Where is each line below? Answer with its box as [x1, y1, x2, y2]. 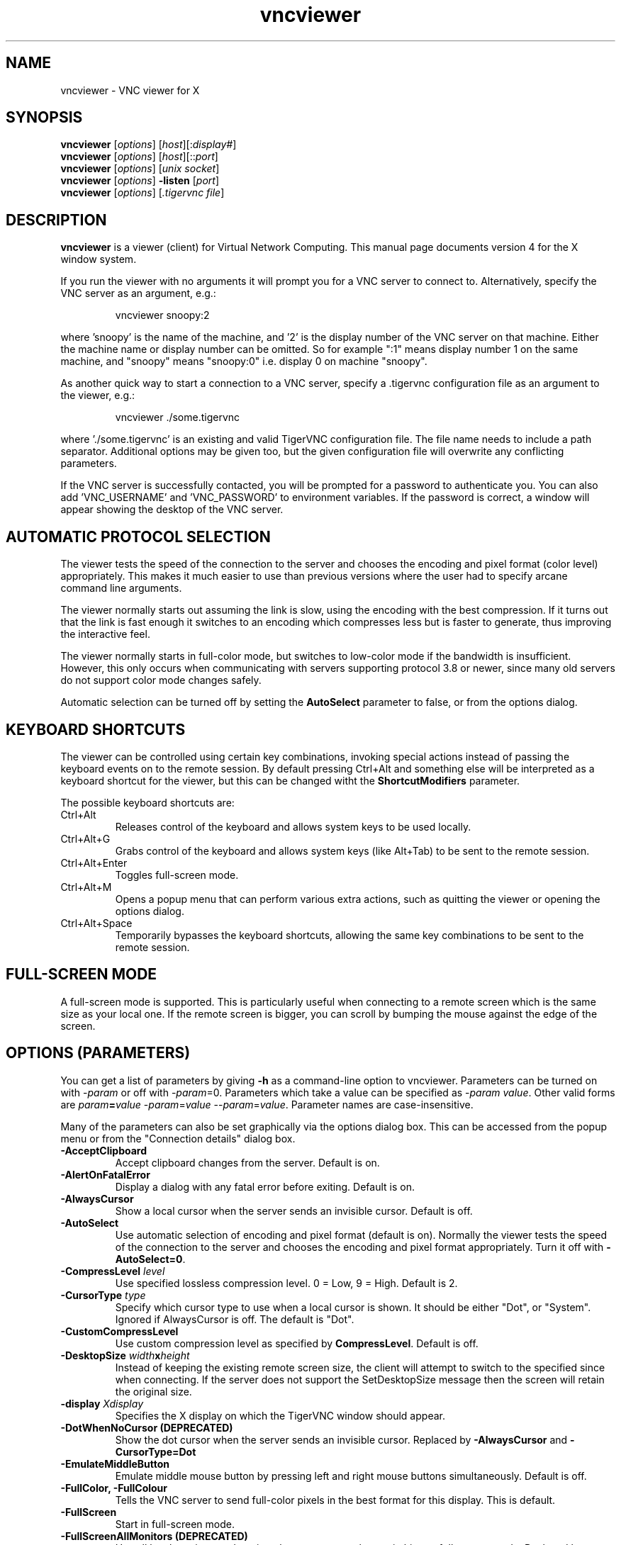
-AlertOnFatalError [60, 1168, 150, 1181]
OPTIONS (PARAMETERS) [6, 1044, 191, 1062]
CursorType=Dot [115, 1445, 196, 1458]
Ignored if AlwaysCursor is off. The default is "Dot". [115, 1313, 354, 1325]
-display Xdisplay [60, 1397, 144, 1410]
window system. [60, 253, 137, 266]
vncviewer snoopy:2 [115, 309, 210, 322]
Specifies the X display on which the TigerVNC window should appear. [115, 1409, 445, 1422]
